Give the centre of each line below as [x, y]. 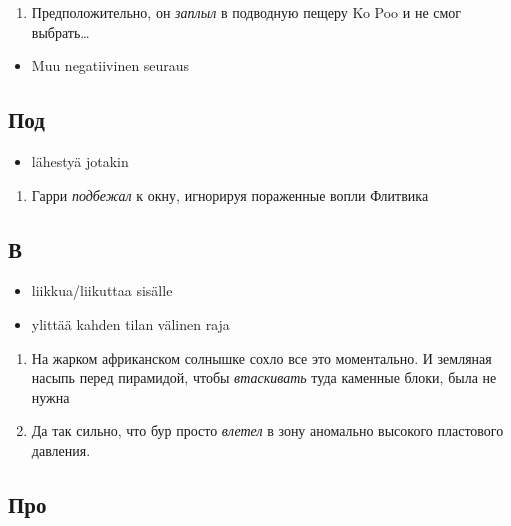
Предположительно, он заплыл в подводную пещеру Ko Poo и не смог [246, 12]
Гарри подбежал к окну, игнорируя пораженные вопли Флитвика [230, 194]
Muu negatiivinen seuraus [110, 65]
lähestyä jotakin [80, 160]
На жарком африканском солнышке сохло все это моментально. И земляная [261, 357]
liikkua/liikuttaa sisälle [102, 290]
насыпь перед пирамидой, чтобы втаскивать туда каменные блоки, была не [264, 377]
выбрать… [60, 31]
